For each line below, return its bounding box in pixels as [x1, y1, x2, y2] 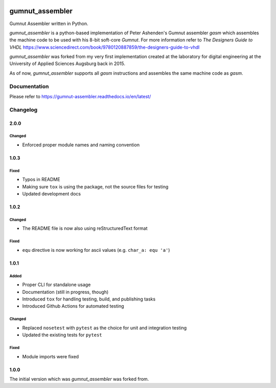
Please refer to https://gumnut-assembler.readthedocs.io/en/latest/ [9, 94, 151, 99]
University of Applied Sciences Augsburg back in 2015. [9, 60, 125, 67]
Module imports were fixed [22, 353, 79, 359]
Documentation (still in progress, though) [22, 289, 109, 295]
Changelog [9, 106, 38, 113]
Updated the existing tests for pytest [22, 332, 102, 338]
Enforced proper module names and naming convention [22, 141, 140, 148]
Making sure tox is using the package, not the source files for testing [22, 183, 169, 189]
